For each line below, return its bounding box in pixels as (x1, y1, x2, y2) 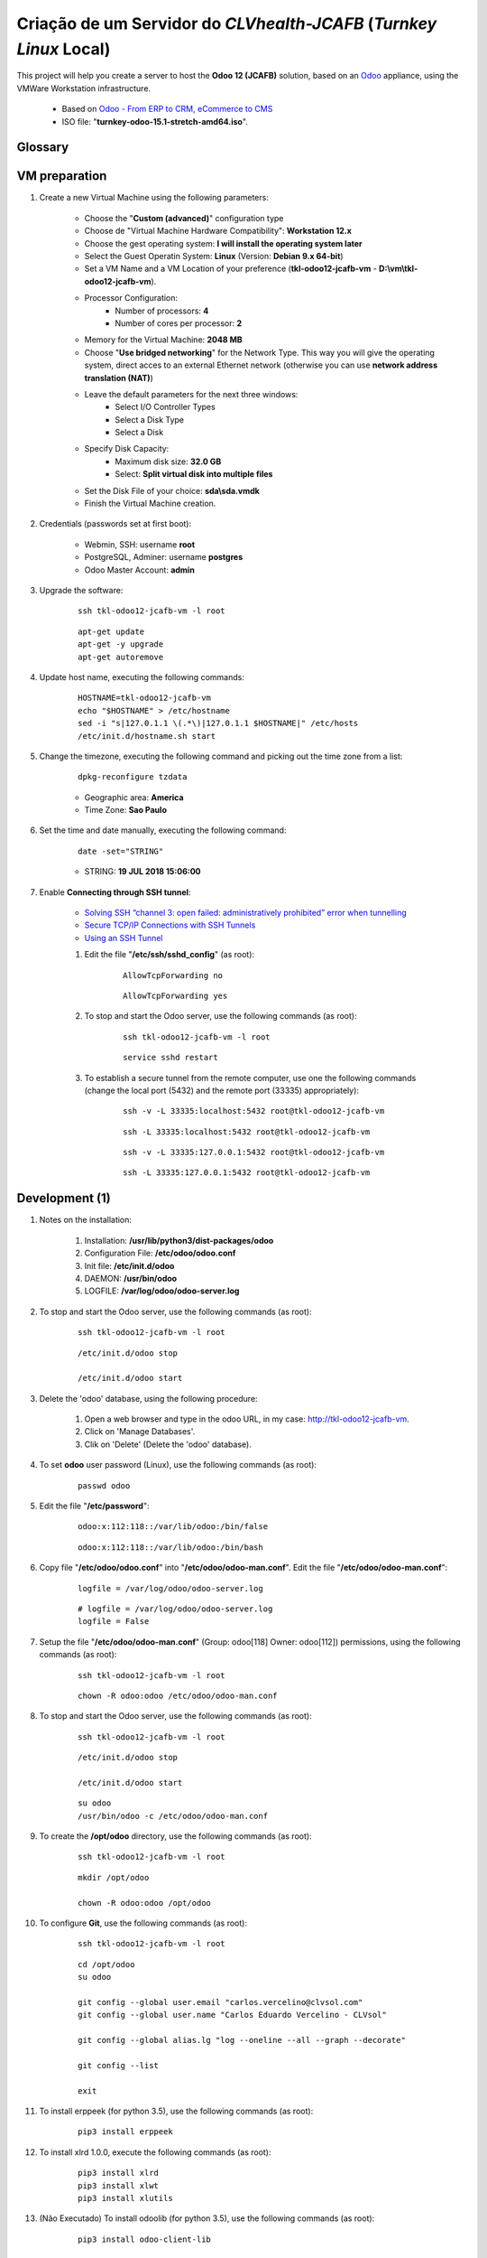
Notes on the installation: (39, 1215, 133, 1226)
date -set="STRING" (78, 845, 164, 856)
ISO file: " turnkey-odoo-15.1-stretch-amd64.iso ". (61, 116, 248, 126)
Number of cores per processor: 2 (115, 317, 243, 329)
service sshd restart (123, 1052, 218, 1063)
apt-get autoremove (78, 651, 164, 662)
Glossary (16, 140, 69, 155)
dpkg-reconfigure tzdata (78, 772, 188, 782)
